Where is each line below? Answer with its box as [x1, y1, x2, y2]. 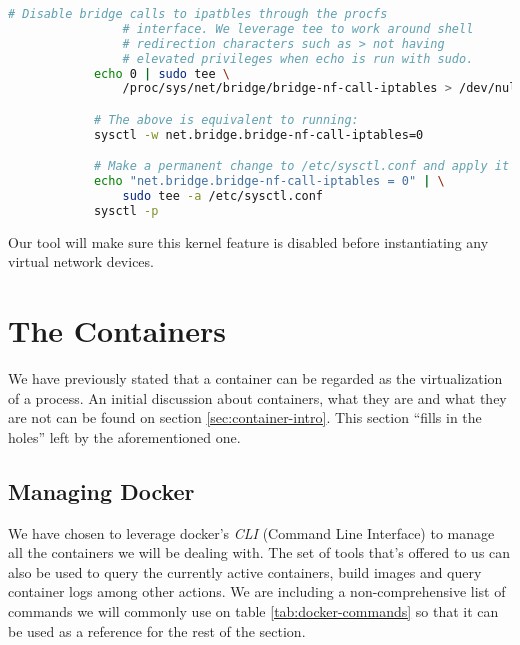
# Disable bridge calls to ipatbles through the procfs [8, 7, 388, 21]
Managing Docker [8, 475, 195, 506]
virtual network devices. [8, 251, 154, 272]
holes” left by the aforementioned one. [8, 426, 241, 447]
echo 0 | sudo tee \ [93, 66, 230, 81]
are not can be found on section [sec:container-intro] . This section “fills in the [8, 407, 482, 428]
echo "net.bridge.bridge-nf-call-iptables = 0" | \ [93, 174, 445, 189]
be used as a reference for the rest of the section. [8, 620, 306, 641]
